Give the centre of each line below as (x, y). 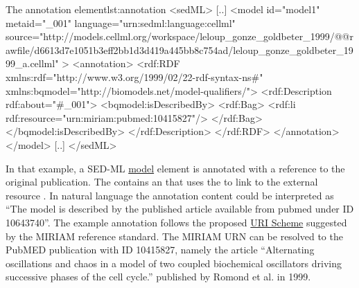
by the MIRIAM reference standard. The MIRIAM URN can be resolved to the (174, 236)
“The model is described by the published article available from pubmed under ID (180, 209)
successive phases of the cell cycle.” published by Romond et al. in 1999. (158, 277)
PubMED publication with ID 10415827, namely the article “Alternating (160, 250)
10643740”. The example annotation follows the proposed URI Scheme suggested (176, 222)
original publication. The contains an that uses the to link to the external (162, 182)
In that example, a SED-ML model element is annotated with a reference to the (175, 168)
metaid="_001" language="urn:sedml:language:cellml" (121, 22)
